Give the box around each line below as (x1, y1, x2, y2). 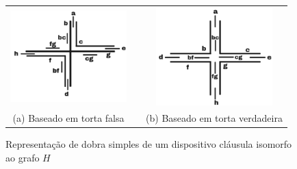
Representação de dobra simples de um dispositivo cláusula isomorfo (5, 137, 292, 151)
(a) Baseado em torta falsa (12, 111, 125, 125)
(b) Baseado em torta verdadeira (146, 111, 283, 125)
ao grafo (5, 151, 40, 165)
